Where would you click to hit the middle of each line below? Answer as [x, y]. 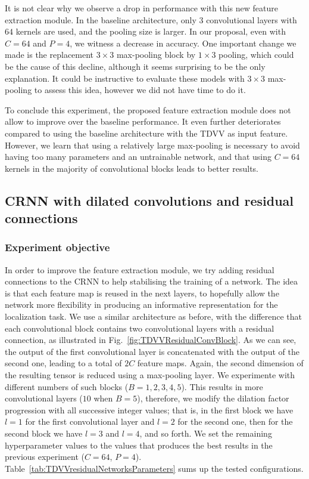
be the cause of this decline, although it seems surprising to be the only [135, 66]
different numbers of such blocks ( [67, 386]
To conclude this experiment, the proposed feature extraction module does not [148, 109]
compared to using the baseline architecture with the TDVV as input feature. [146, 133]
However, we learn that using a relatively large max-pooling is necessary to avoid [152, 145]
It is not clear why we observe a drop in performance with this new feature [141, 8]
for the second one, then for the [235, 421]
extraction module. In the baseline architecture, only [101, 19]
